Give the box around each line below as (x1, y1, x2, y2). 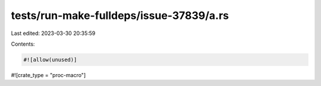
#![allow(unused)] (23, 56, 77, 63)
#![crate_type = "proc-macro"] (11, 71, 86, 78)
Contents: (11, 40, 35, 47)
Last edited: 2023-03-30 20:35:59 (11, 30, 96, 37)
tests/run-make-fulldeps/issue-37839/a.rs (11, 9, 229, 22)
